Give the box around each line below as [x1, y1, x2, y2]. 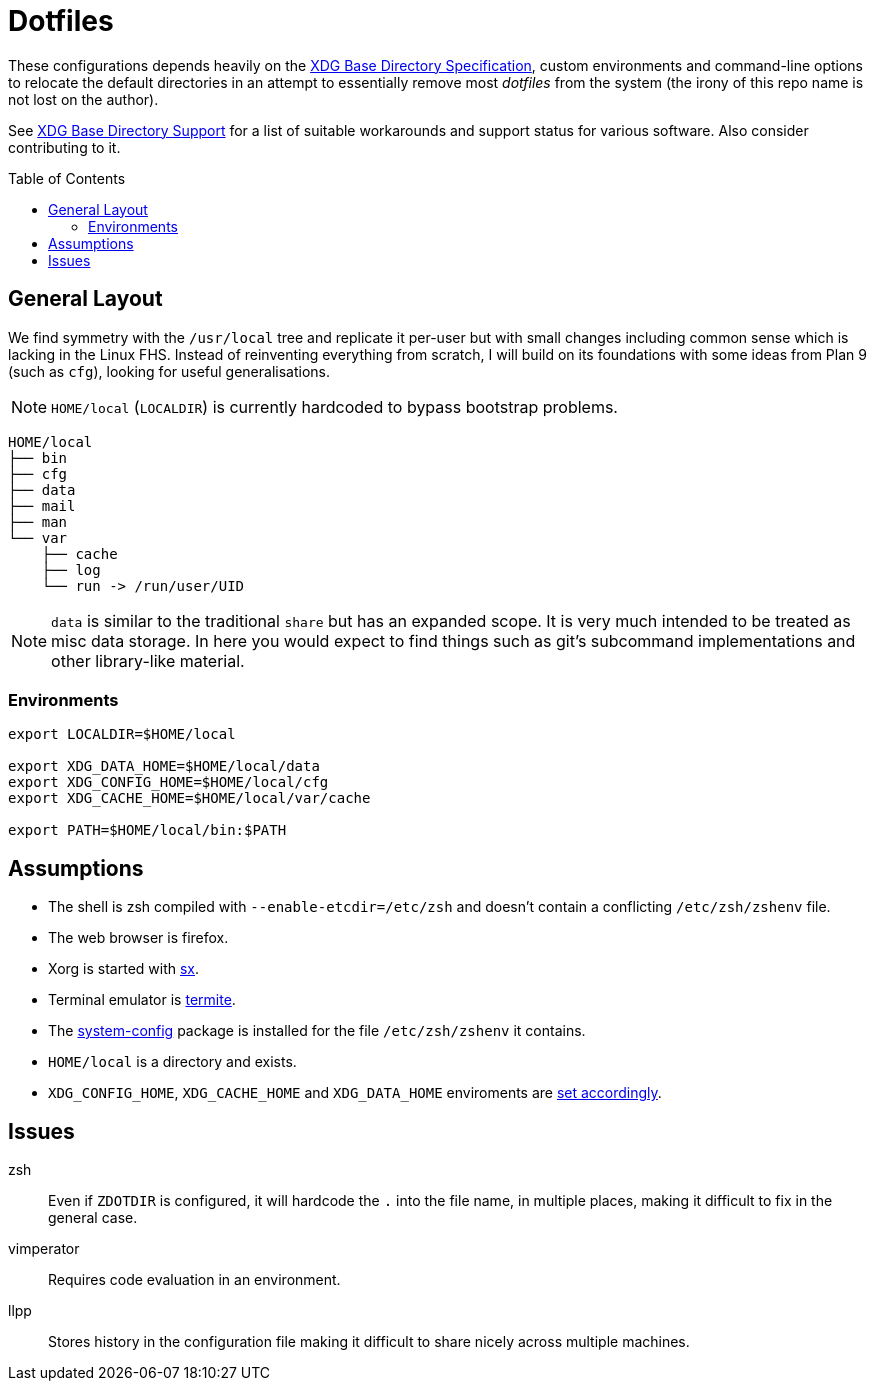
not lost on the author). [8, 90, 159, 108]
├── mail [8, 497, 76, 514]
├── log [41, 561, 101, 578]
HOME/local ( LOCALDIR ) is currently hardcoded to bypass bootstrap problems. [51, 396, 618, 417]
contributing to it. [8, 138, 121, 156]
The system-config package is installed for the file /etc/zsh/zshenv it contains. [48, 1022, 586, 1040]
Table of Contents [8, 169, 126, 187]
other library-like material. [51, 650, 245, 671]
